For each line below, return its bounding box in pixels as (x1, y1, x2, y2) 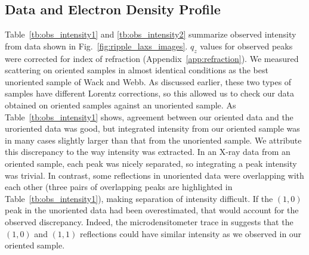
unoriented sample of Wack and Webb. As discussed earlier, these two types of (5, 75, 292, 88)
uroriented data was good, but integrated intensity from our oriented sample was (5, 122, 300, 135)
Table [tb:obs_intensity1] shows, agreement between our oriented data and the (5, 110, 293, 123)
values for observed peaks (200, 39, 293, 52)
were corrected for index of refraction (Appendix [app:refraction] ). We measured (5, 52, 299, 64)
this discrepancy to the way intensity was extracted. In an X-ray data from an (5, 145, 291, 158)
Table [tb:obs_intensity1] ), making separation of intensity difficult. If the (5, 192, 273, 204)
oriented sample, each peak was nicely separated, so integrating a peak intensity (5, 157, 297, 169)
